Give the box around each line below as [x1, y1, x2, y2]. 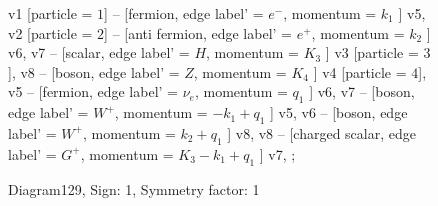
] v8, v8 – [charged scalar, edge [227, 122, 416, 143]
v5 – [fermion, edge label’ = [8, 81, 178, 102]
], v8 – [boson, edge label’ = [8, 61, 180, 82]
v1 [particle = [8, 3, 93, 23]
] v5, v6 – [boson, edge [270, 102, 408, 123]
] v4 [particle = [313, 61, 407, 82]
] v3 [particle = [325, 42, 419, 63]
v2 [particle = [8, 22, 93, 43]
